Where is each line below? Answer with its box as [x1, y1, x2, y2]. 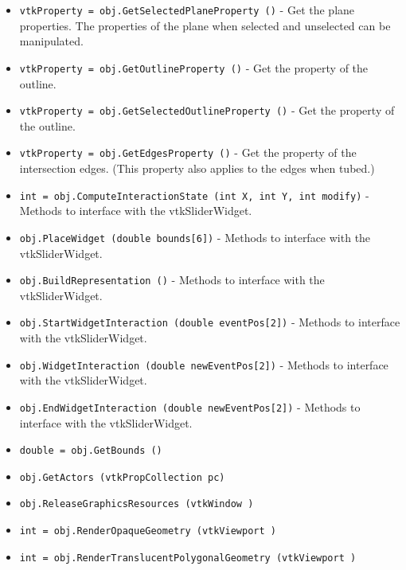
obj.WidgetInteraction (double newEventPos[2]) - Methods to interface [19, 356, 388, 373]
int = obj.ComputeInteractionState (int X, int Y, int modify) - [19, 186, 369, 203]
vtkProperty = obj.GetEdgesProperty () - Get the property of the [19, 144, 357, 161]
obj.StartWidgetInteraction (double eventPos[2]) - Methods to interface [19, 314, 400, 330]
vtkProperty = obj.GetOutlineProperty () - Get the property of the [19, 59, 369, 76]
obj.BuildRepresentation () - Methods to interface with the [19, 271, 325, 288]
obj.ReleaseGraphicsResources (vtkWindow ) [19, 498, 254, 510]
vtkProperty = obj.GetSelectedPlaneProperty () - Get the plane [19, 2, 355, 18]
